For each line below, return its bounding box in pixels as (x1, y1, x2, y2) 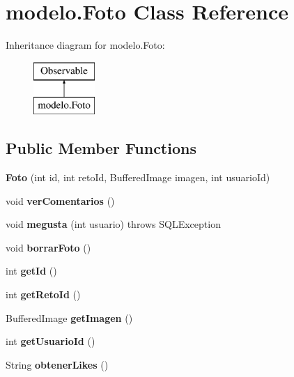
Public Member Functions (6, 137, 196, 159)
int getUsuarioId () (6, 334, 95, 348)
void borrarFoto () (6, 240, 91, 254)
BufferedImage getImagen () (6, 310, 133, 325)
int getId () (6, 263, 57, 278)
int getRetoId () (6, 287, 81, 302)
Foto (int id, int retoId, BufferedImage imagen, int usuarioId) (6, 170, 270, 185)
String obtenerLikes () (6, 357, 109, 371)
